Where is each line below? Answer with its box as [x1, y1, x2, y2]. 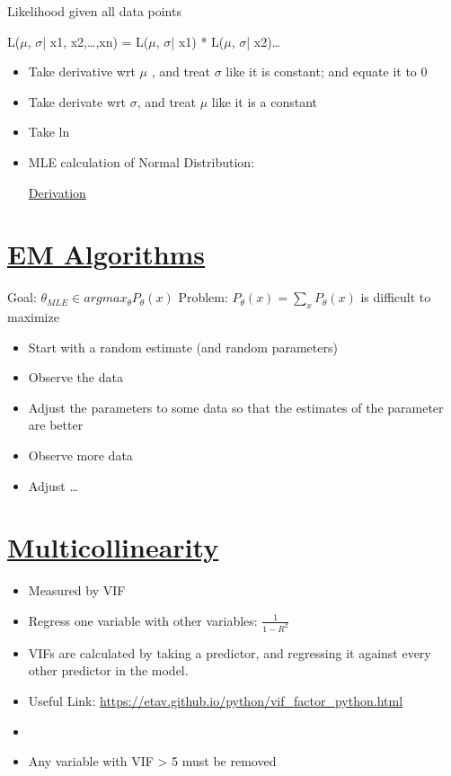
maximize [7, 308, 59, 326]
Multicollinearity [7, 529, 219, 566]
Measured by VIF [28, 581, 126, 600]
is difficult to [360, 288, 431, 307]
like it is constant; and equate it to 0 [225, 62, 428, 81]
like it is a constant [211, 92, 317, 111]
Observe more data [28, 446, 133, 465]
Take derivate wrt [28, 92, 126, 111]
